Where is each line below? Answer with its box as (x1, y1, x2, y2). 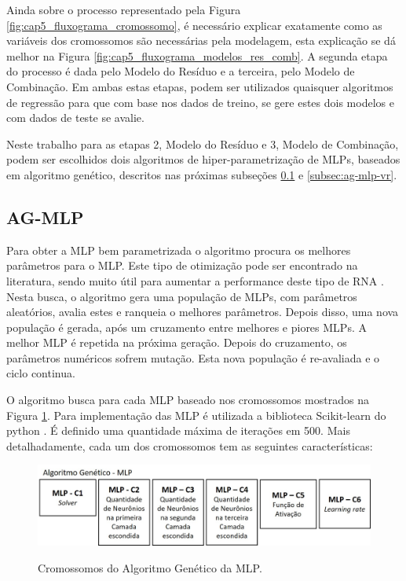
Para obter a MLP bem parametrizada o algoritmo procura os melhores (6, 241, 351, 258)
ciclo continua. (6, 365, 75, 381)
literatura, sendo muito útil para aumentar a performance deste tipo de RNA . (6, 272, 384, 289)
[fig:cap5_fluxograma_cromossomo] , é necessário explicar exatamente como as (6, 17, 382, 33)
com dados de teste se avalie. (6, 109, 144, 126)
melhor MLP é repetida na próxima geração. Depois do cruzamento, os (6, 334, 347, 351)
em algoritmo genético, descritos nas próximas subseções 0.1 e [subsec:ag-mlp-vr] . (6, 166, 397, 182)
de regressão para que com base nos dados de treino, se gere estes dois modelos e (6, 94, 394, 110)
